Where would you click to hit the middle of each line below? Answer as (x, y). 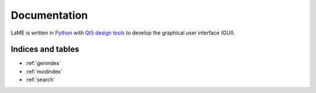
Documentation (49, 15)
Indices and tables (45, 49)
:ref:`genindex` (43, 63)
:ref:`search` (40, 80)
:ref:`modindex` (44, 71)
